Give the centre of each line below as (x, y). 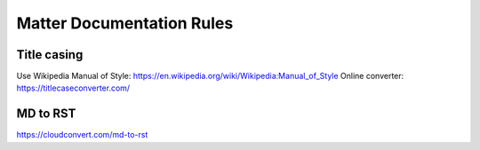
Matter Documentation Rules (125, 23)
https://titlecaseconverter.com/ (73, 88)
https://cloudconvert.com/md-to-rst (82, 135)
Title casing (50, 55)
